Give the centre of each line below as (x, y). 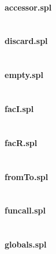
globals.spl (26, 244)
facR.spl (21, 142)
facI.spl (19, 108)
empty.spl (24, 75)
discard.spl (26, 41)
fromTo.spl (27, 176)
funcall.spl (25, 210)
